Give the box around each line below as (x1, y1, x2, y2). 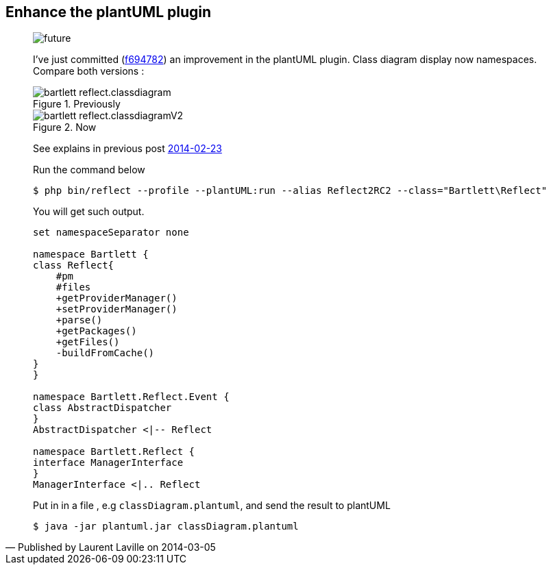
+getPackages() (56, 325, 137, 337)
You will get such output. (33, 206, 145, 218)
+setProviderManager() (56, 303, 177, 315)
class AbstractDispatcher (33, 402, 172, 414)
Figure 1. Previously (33, 98, 121, 110)
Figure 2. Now (33, 121, 97, 134)
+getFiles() (56, 336, 120, 348)
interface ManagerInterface (33, 457, 184, 469)
